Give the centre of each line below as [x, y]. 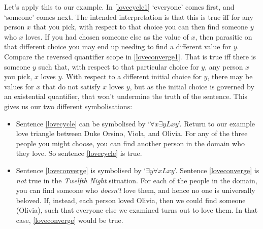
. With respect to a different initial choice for [131, 76]
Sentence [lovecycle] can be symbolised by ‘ [83, 123]
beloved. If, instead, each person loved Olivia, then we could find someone [131, 200]
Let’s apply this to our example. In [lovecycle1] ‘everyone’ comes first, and [119, 7]
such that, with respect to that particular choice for [119, 66]
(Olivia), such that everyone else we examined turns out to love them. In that [137, 210]
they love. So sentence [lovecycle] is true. [79, 153]
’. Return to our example [217, 123]
